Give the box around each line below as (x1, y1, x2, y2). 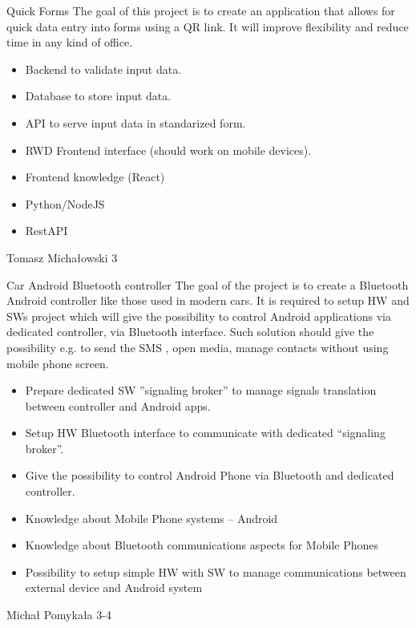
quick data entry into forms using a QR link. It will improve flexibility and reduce (6, 18, 409, 34)
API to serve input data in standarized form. (25, 114, 246, 131)
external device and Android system (25, 579, 203, 596)
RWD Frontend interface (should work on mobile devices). (25, 141, 312, 158)
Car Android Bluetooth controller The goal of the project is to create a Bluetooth (6, 276, 409, 293)
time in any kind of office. (6, 34, 133, 51)
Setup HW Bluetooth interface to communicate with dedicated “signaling (25, 424, 386, 441)
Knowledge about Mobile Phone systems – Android (25, 509, 278, 526)
